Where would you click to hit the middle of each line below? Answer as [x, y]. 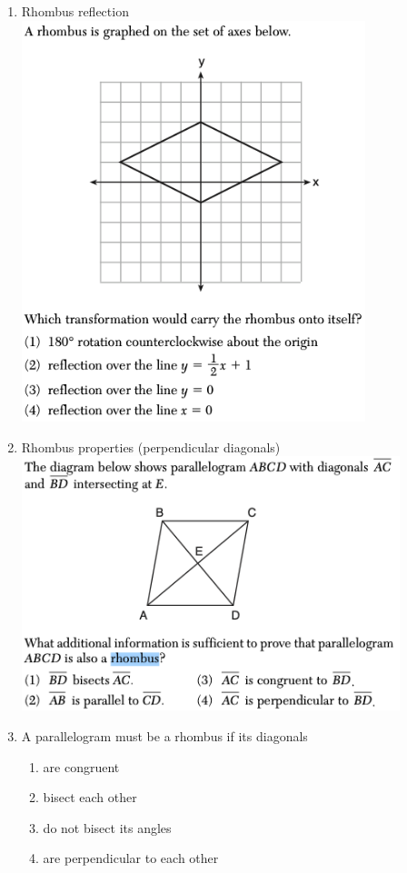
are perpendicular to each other [131, 858]
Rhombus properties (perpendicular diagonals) [151, 446]
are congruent [81, 766]
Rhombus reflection [75, 11]
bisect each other [90, 797]
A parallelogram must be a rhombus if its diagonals [164, 735]
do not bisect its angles [107, 827]
